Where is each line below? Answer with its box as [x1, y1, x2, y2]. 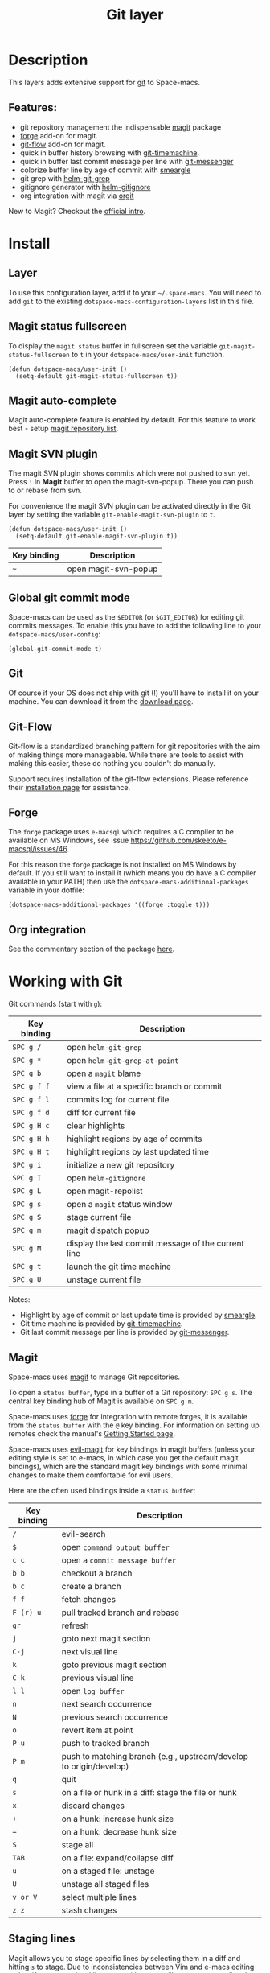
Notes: [8, 1295, 31, 1304]
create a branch [61, 1581, 122, 1592]
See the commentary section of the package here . [8, 944, 175, 954]
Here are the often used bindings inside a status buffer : [8, 1486, 196, 1495]
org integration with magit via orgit [19, 191, 134, 200]
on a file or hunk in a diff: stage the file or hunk [61, 1787, 237, 1798]
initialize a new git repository [67, 1159, 175, 1171]
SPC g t [12, 1262, 42, 1271]
